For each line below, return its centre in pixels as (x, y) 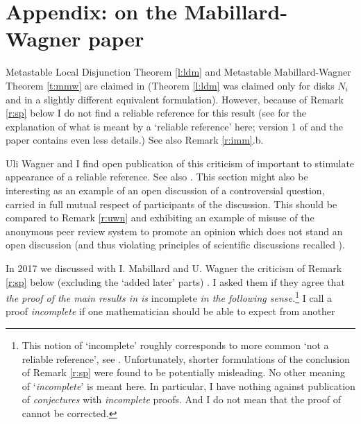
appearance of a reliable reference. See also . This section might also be (157, 177)
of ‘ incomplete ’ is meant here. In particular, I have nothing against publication (188, 385)
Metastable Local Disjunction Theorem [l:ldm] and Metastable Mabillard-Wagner (178, 72)
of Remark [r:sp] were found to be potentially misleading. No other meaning (184, 372)
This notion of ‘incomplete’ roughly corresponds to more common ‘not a (175, 345)
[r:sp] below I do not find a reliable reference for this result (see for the (156, 113)
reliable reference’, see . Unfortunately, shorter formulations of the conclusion (186, 358)
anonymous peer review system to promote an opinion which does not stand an (174, 231)
